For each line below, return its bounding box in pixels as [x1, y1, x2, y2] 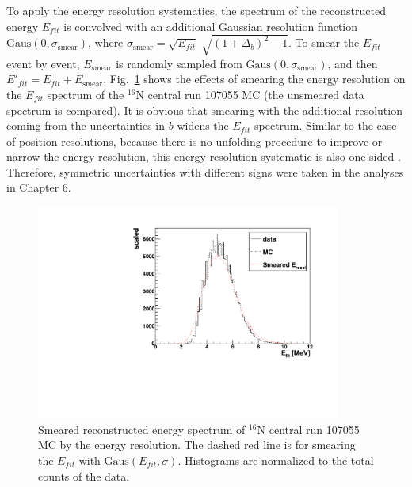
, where [87, 34, 124, 51]
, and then [327, 55, 378, 71]
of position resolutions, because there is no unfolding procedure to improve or [6, 132, 383, 149]
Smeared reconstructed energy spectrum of [38, 420, 246, 437]
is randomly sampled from [116, 55, 242, 71]
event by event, [6, 55, 80, 71]
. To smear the [288, 34, 360, 51]
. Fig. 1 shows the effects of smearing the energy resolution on [103, 70, 406, 87]
